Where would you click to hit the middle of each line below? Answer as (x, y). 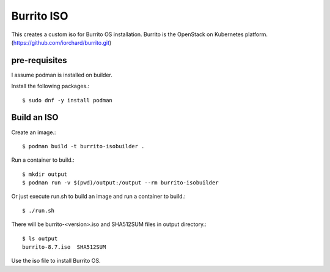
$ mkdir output (45, 174)
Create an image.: (34, 132)
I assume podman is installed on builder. (62, 75)
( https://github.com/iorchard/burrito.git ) (61, 42)
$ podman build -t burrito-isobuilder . (83, 146)
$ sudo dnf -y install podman (68, 100)
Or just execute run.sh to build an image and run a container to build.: (98, 197)
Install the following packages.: (50, 86)
